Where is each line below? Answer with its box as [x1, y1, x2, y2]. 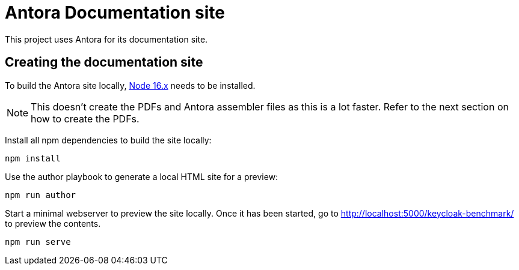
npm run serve [5, 236, 71, 247]
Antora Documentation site [5, 2, 226, 23]
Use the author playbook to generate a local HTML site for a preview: [5, 171, 278, 182]
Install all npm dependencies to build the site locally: [5, 134, 212, 145]
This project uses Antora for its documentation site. [5, 34, 208, 44]
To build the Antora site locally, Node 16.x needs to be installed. [5, 80, 256, 91]
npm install [5, 153, 61, 163]
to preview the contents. [5, 218, 101, 229]
